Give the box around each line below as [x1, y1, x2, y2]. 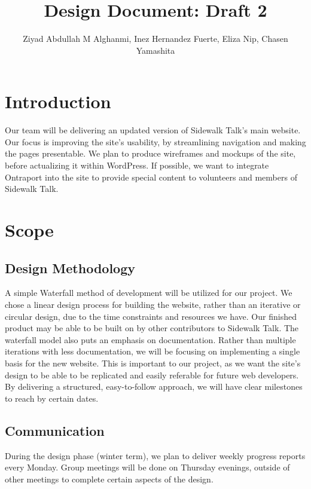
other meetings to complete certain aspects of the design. [5, 472, 214, 485]
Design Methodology [5, 258, 136, 277]
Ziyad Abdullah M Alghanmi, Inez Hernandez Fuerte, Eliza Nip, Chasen [23, 32, 288, 45]
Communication [5, 421, 105, 439]
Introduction [5, 89, 111, 114]
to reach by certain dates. [5, 392, 99, 404]
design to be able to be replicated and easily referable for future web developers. [5, 368, 299, 381]
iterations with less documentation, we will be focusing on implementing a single [5, 345, 300, 357]
